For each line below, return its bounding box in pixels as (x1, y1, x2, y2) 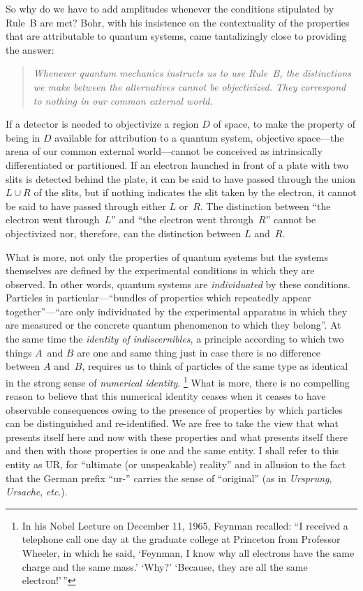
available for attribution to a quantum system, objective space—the (54, 130, 344, 144)
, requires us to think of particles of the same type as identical (82, 359, 348, 373)
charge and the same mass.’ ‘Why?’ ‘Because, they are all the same (22, 559, 308, 574)
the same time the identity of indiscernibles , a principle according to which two (6, 331, 344, 346)
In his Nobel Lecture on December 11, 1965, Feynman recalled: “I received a (22, 518, 348, 532)
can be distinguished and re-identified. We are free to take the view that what (6, 416, 339, 431)
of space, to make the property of (213, 117, 356, 131)
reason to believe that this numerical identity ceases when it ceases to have (6, 389, 326, 403)
